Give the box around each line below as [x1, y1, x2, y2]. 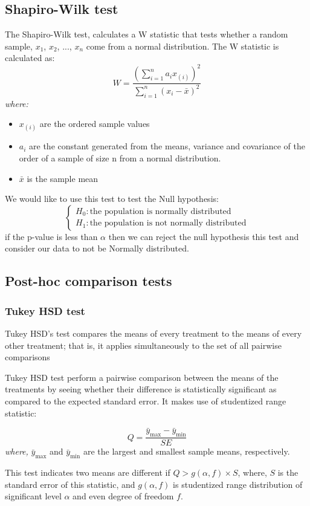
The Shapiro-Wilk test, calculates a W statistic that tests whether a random [5, 28, 288, 41]
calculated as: [5, 51, 55, 64]
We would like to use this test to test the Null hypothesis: [5, 192, 219, 205]
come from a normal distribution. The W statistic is [86, 39, 279, 52]
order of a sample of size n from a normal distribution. [19, 152, 221, 164]
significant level [5, 490, 62, 502]
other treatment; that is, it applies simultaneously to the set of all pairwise [5, 339, 282, 351]
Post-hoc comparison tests [5, 271, 172, 290]
